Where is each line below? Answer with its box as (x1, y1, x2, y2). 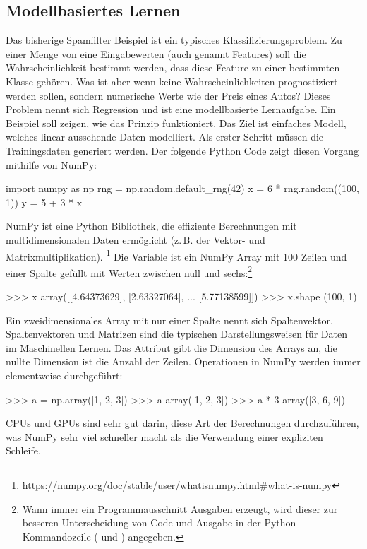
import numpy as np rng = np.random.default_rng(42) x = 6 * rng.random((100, (6, 181, 359, 196)
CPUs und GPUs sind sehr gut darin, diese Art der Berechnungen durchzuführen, (6, 415, 359, 430)
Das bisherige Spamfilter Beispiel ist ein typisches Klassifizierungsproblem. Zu (6, 33, 342, 47)
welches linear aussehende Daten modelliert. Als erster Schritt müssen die (6, 129, 324, 144)
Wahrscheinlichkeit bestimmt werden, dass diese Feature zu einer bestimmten (6, 60, 340, 75)
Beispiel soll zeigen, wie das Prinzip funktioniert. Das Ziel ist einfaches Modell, (6, 115, 347, 130)
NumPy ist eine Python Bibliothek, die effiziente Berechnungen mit (6, 218, 297, 233)
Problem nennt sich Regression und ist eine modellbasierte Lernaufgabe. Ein (6, 102, 336, 117)
